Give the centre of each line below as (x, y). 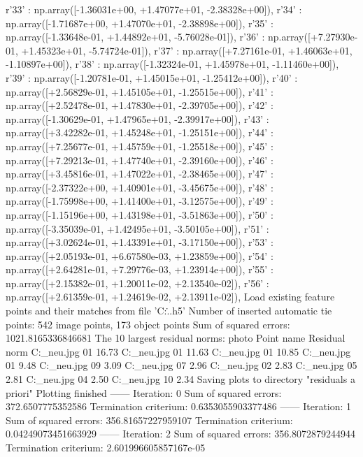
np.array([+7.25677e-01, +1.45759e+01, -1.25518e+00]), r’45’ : (140, 146)
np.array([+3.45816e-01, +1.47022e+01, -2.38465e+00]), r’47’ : (140, 174)
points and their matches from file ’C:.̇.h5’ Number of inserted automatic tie (169, 311)
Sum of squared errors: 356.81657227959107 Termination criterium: (149, 420)
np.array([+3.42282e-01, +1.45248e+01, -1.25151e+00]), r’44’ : (140, 132)
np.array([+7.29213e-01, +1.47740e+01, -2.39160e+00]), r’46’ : (140, 160)
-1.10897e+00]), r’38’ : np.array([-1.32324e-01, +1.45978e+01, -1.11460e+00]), (172, 64)
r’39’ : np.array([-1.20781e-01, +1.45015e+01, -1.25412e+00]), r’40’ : (152, 77)
